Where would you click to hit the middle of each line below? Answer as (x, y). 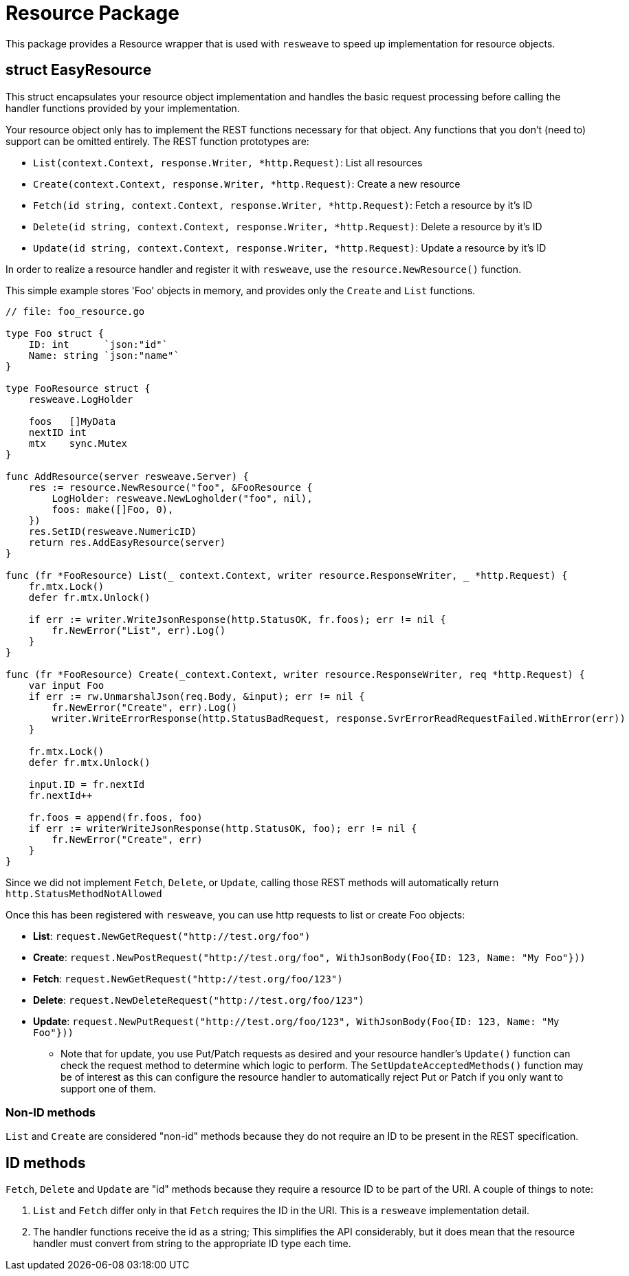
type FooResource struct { (78, 388)
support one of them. (108, 1088)
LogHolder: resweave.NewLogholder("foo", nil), (182, 498)
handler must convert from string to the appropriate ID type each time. (192, 1244)
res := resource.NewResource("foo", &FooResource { (170, 487)
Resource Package (92, 13)
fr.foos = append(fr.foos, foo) (115, 817)
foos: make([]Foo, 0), (113, 509)
